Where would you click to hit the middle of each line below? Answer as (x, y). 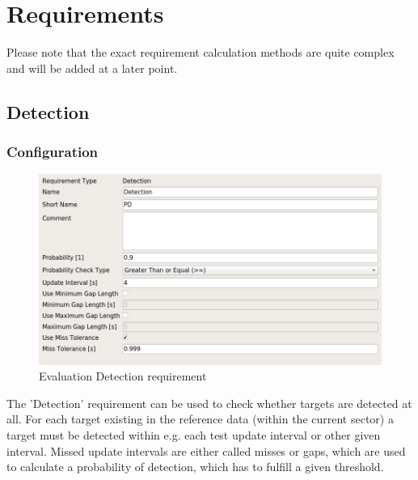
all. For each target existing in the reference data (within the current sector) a (200, 419)
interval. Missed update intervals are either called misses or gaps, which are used (206, 450)
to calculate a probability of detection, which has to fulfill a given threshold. (195, 467)
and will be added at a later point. (92, 68)
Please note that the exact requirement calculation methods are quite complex (201, 52)
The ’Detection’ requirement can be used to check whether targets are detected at (209, 403)
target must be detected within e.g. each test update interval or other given (194, 434)
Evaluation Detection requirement (123, 376)
